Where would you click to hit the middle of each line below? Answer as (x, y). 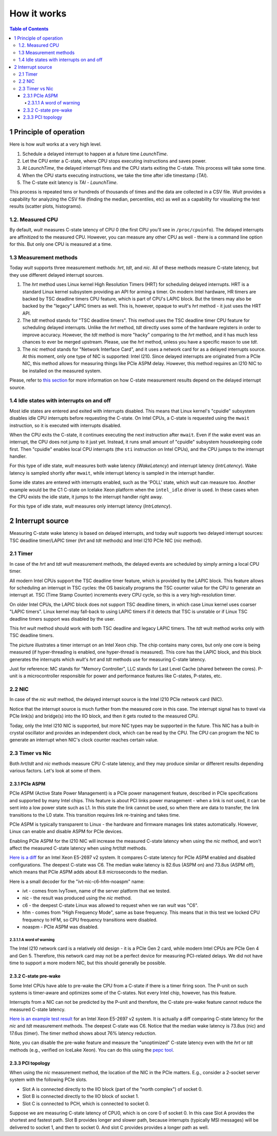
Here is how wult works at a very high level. (56, 145)
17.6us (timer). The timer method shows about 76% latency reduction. (83, 1033)
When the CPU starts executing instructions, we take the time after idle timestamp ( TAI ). (115, 175)
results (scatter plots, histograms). (46, 206)
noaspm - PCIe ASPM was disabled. (60, 927)
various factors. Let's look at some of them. (56, 770)
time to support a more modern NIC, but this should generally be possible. (88, 963)
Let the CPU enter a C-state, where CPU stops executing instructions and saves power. (114, 161)
